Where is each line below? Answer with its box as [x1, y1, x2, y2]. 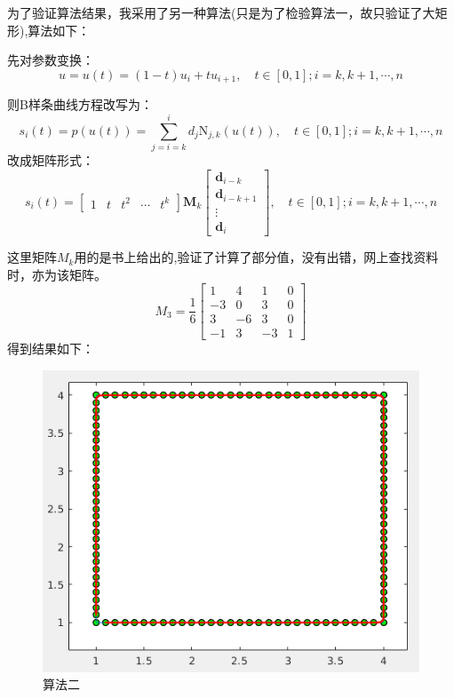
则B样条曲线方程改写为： [7, 95, 153, 114]
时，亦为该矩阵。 [7, 265, 107, 283]
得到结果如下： [7, 339, 94, 358]
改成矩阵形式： [7, 150, 94, 169]
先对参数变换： [7, 51, 94, 69]
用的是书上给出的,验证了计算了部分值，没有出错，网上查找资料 [74, 248, 439, 266]
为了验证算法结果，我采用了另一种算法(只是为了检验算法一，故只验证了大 [7, 4, 435, 21]
